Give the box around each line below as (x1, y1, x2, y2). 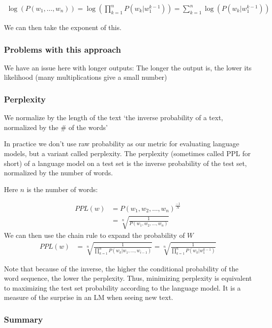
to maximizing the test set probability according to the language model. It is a (4, 282, 241, 293)
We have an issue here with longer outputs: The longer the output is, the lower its (4, 62, 252, 72)
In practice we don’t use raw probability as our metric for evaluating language (4, 138, 240, 149)
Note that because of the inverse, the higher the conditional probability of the (4, 263, 239, 273)
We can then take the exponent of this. (4, 22, 121, 33)
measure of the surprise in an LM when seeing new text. (4, 292, 173, 302)
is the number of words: (27, 184, 98, 194)
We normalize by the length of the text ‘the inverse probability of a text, (4, 112, 223, 123)
